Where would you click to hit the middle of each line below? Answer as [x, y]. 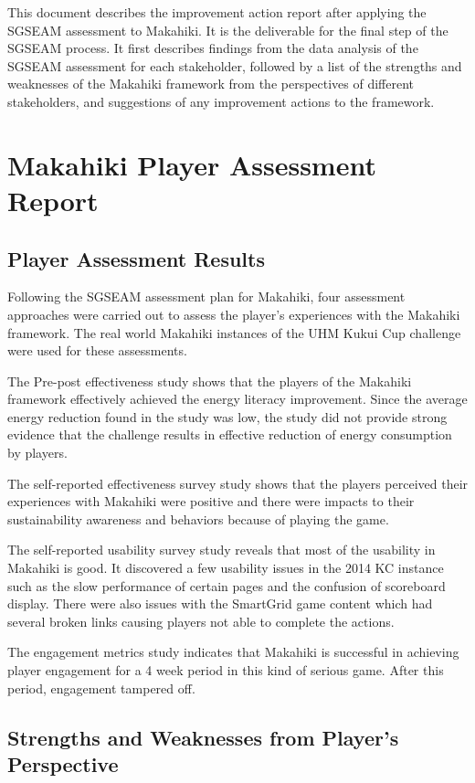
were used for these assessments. [97, 350]
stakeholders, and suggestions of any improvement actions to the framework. [221, 101]
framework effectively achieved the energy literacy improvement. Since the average [237, 399]
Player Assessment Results [136, 258]
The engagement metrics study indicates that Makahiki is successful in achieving [233, 652]
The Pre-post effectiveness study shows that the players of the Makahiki [210, 381]
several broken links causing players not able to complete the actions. [201, 621]
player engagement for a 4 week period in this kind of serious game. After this [226, 670]
